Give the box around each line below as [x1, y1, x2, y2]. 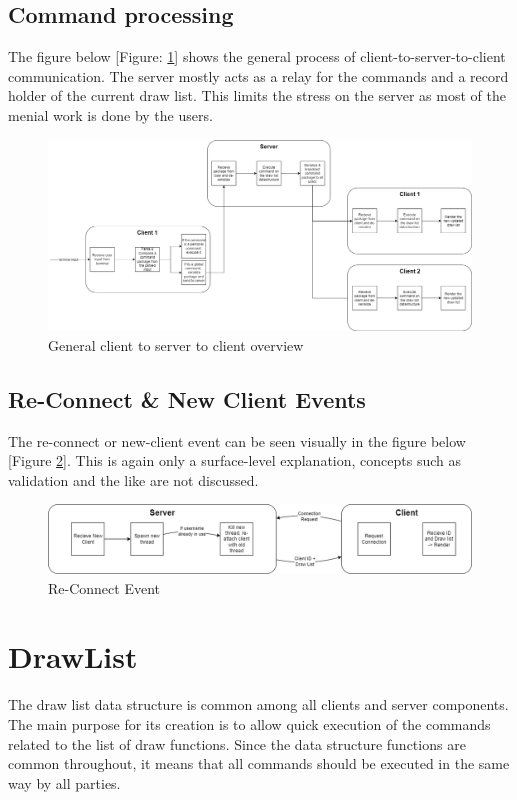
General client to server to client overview [48, 334, 304, 355]
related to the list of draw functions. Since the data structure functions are [8, 733, 466, 754]
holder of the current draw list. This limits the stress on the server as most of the [8, 85, 506, 106]
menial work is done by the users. [8, 104, 213, 125]
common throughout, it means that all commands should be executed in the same [8, 753, 510, 774]
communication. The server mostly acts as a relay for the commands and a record [8, 65, 509, 86]
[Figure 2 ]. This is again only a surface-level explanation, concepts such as [8, 450, 461, 471]
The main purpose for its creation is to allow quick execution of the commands [8, 713, 491, 734]
